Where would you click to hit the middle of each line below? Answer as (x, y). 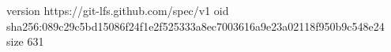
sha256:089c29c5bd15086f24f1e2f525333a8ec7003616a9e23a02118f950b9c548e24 (195, 26)
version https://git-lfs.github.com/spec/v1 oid (118, 10)
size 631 (25, 41)
